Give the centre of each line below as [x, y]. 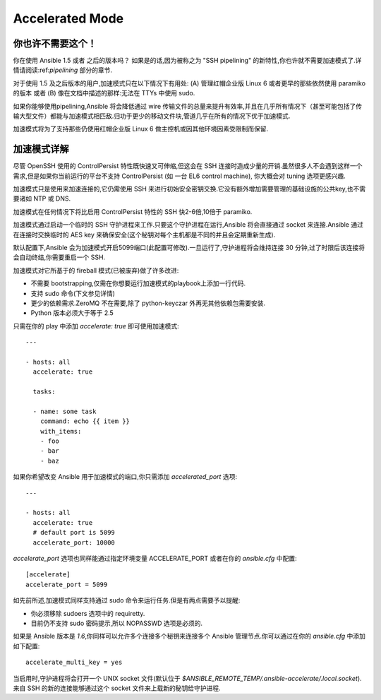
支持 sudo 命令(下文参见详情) [73, 293]
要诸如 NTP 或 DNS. [42, 198]
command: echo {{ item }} [85, 421]
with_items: [61, 431]
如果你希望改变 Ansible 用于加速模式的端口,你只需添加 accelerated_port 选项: [125, 477]
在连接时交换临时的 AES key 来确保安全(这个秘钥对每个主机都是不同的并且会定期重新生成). [144, 235]
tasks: [44, 392]
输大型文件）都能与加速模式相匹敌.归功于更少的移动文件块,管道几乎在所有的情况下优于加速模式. [152, 116]
